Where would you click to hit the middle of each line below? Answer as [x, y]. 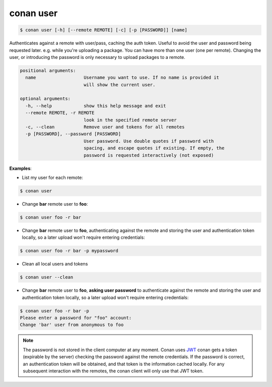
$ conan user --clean [47, 277]
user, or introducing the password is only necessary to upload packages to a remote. [97, 57]
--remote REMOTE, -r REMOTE [60, 113]
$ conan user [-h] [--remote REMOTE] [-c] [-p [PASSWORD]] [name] [104, 30]
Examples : [21, 168]
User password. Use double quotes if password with [149, 141]
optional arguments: [45, 99]
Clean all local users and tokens [55, 264]
